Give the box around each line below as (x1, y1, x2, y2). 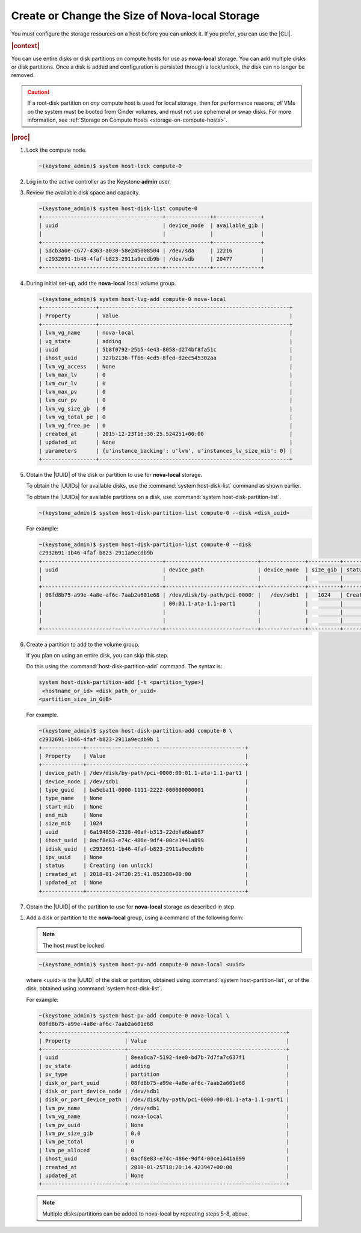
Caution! (27, 88, 50, 96)
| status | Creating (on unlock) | (39, 862, 248, 869)
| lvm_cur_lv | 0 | (39, 380, 293, 387)
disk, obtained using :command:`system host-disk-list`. (26, 985, 162, 992)
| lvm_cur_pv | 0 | (39, 397, 293, 403)
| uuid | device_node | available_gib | (39, 222, 265, 229)
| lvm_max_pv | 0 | (39, 388, 293, 395)
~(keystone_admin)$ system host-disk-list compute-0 (39, 205, 198, 212)
